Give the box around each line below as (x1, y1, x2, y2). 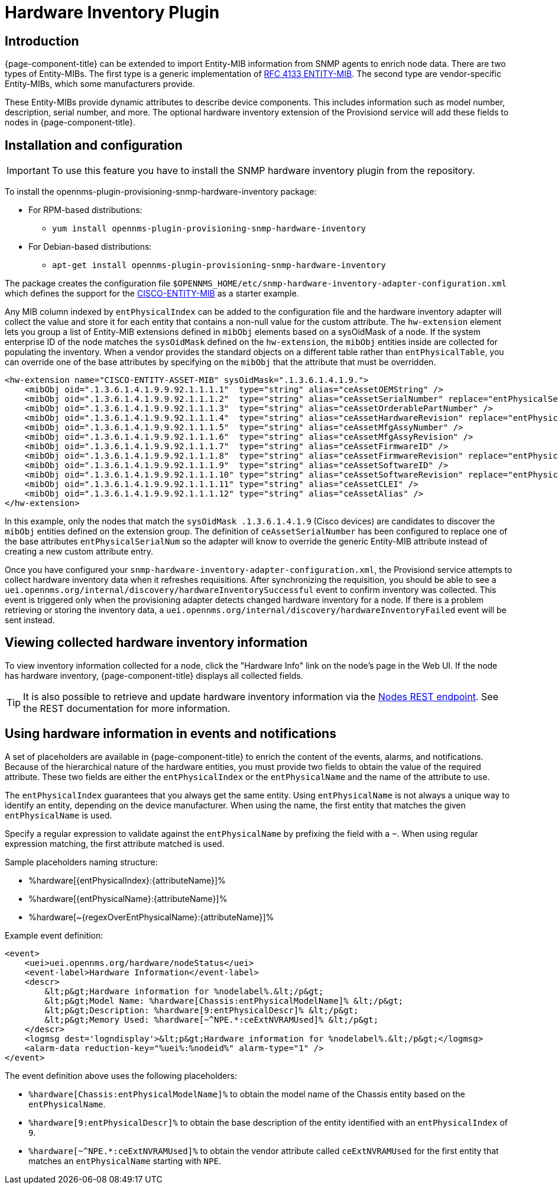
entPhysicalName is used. (5, 810, 112, 820)
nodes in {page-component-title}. (5, 117, 136, 128)
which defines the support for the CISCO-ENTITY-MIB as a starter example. (5, 288, 299, 299)
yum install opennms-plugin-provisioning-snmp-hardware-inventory (52, 224, 366, 234)
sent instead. (5, 615, 55, 626)
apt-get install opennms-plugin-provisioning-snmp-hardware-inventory (52, 260, 386, 270)
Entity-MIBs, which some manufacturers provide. (5, 79, 195, 89)
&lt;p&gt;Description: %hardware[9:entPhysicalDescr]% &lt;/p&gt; (44, 1005, 359, 1015)
